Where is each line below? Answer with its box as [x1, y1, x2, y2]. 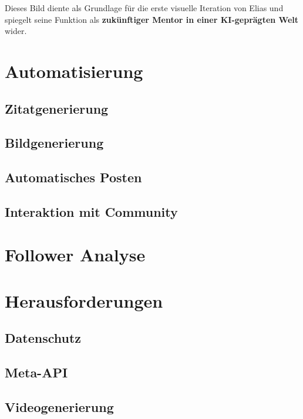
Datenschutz [5, 329, 82, 347]
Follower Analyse [5, 243, 146, 267]
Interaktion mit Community [5, 202, 178, 220]
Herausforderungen [5, 288, 163, 312]
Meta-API [5, 363, 68, 381]
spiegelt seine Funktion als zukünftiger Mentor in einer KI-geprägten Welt [5, 13, 298, 25]
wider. [5, 25, 27, 37]
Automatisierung [5, 59, 143, 83]
